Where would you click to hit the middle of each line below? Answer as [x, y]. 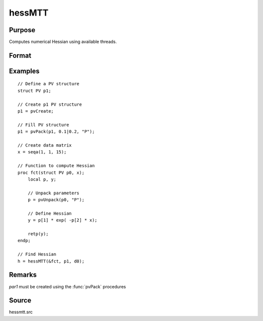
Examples [24, 71]
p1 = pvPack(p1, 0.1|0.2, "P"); [56, 132]
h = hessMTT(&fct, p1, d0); [51, 261]
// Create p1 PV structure [50, 104]
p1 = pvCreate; [36, 111]
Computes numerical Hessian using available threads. [63, 42]
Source [20, 300]
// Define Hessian [50, 213]
